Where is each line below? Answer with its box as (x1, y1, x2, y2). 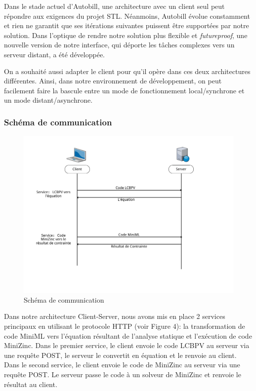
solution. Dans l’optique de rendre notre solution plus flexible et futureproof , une (4, 30, 248, 40)
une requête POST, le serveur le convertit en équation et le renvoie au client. (4, 350, 237, 360)
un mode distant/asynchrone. (4, 95, 93, 105)
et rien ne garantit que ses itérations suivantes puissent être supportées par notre (4, 20, 249, 31)
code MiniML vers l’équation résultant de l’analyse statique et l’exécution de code (4, 330, 252, 341)
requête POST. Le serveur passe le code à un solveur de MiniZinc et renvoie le (4, 369, 241, 379)
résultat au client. (4, 379, 57, 389)
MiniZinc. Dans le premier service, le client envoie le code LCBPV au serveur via (4, 340, 250, 351)
